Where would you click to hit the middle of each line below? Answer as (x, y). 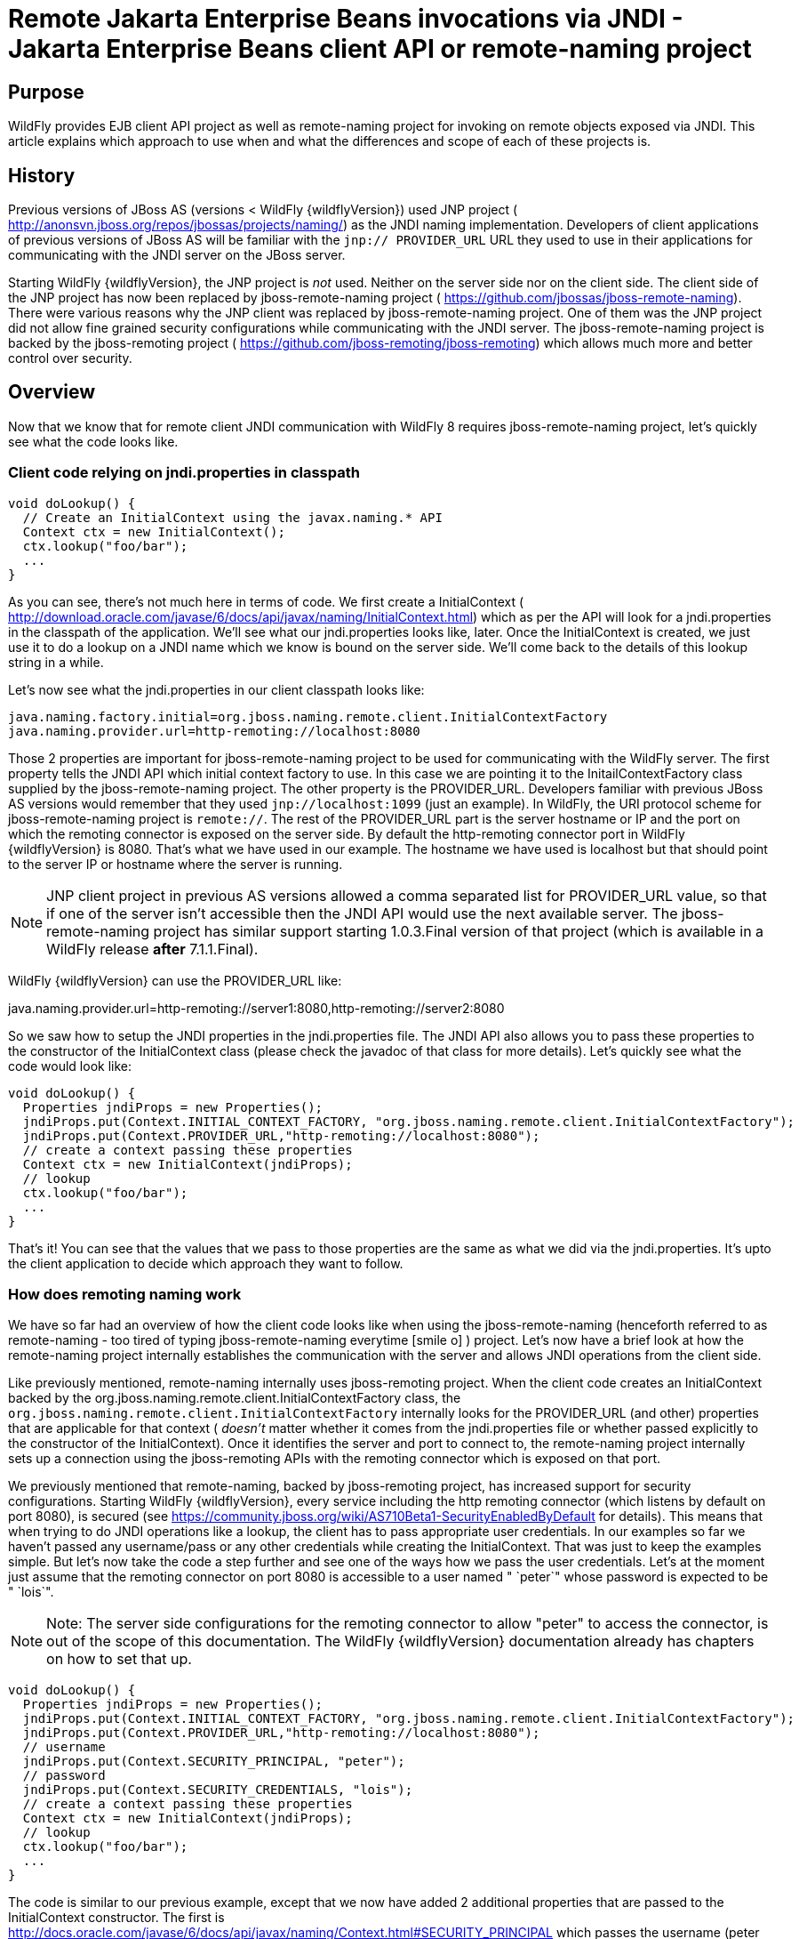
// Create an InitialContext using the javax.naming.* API (232, 517)
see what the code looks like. (93, 441)
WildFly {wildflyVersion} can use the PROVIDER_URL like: (175, 980)
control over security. (70, 358)
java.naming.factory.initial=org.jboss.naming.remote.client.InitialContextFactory (308, 716)
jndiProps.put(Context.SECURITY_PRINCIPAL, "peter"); (214, 1762)
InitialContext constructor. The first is (116, 1918)
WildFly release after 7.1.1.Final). (152, 949)
